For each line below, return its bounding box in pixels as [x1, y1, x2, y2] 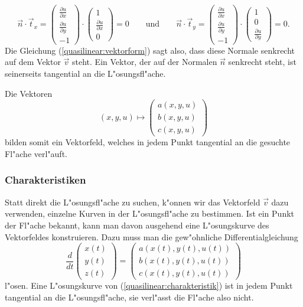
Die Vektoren [5, 87, 53, 99]
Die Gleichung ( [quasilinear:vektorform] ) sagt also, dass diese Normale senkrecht [5, 44, 295, 56]
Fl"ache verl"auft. [5, 147, 67, 159]
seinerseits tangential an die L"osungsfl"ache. [5, 67, 166, 79]
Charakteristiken [5, 172, 86, 187]
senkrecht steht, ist [228, 55, 297, 68]
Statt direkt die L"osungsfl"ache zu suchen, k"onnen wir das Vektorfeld [5, 195, 260, 208]
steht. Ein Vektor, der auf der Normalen [72, 55, 217, 68]
